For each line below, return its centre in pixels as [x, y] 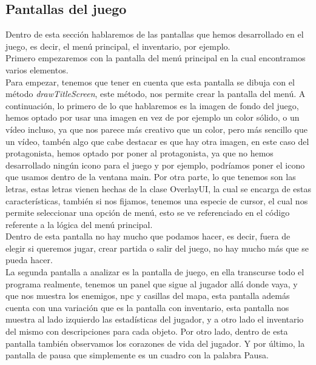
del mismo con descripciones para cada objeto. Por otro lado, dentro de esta [147, 331]
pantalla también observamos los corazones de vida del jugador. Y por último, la [155, 343]
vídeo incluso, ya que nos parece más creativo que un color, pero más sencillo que [156, 129]
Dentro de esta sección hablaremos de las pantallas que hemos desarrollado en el [155, 34]
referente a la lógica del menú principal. [79, 224]
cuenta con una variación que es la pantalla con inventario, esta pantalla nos [147, 307]
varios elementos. [37, 69]
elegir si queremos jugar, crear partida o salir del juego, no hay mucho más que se [157, 248]
